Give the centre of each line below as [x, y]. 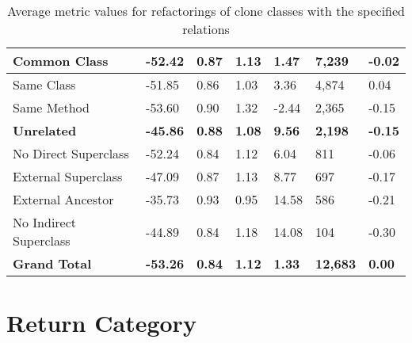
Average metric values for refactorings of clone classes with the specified [206, 11]
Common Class [61, 61]
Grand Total [52, 263]
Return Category [101, 323]
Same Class [44, 84]
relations [206, 29]
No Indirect [45, 222]
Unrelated [45, 130]
